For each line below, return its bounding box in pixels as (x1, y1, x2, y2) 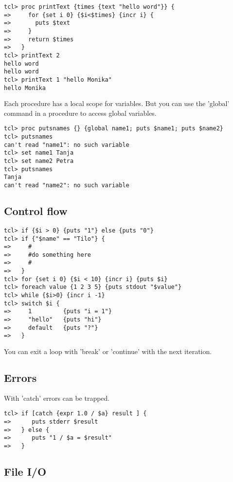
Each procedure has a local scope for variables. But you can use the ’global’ (4, 98, 230, 108)
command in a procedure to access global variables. (4, 107, 157, 118)
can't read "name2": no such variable (4, 182, 129, 189)
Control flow (4, 203, 68, 218)
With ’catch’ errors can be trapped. (4, 393, 110, 403)
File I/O (4, 464, 47, 479)
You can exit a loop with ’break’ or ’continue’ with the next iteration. (4, 346, 212, 357)
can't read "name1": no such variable (4, 141, 129, 148)
